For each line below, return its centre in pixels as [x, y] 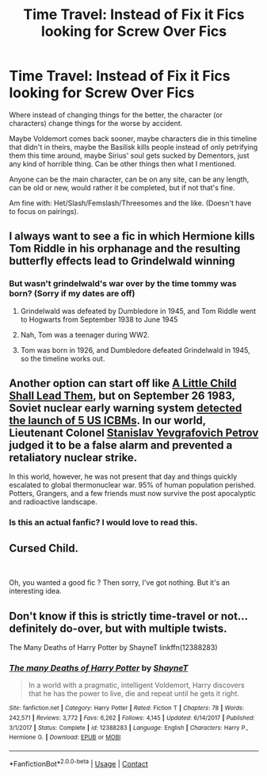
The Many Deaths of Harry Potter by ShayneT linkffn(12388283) [113, 647]
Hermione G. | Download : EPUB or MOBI [65, 738]
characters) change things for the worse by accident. [96, 123]
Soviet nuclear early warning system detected [126, 409]
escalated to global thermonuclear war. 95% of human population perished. [132, 485]
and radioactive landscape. [53, 502]
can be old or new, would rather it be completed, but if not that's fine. [122, 187]
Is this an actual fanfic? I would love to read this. [103, 522]
